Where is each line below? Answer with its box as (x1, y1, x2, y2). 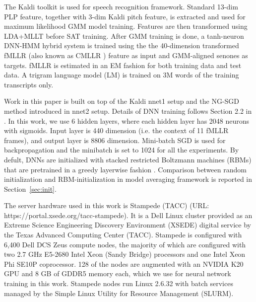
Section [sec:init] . (4, 183, 57, 194)
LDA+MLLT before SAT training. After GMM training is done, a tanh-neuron (4, 30, 244, 41)
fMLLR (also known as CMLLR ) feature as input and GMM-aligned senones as (4, 50, 248, 60)
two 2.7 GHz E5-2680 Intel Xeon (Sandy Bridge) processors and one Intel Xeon (4, 249, 246, 259)
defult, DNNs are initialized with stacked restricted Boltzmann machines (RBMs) (4, 154, 252, 164)
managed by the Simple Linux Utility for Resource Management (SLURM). (4, 288, 234, 298)
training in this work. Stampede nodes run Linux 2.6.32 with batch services (4, 278, 233, 289)
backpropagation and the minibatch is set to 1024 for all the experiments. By (4, 145, 239, 155)
